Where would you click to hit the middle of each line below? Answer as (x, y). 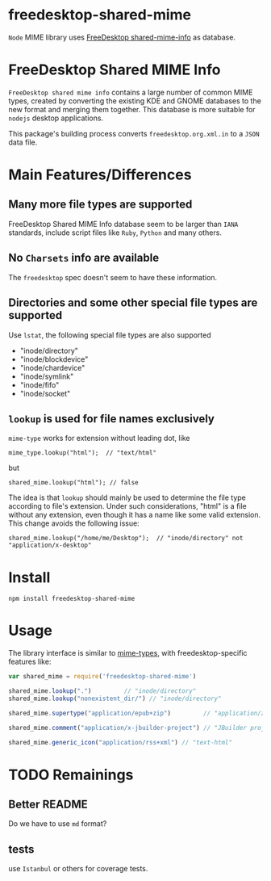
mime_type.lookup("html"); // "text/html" (83, 453)
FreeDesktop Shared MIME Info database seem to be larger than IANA (123, 224)
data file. (23, 142)
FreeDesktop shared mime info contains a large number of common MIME (131, 92)
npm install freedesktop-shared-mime (72, 599)
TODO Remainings (71, 775)
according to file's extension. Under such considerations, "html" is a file (128, 506)
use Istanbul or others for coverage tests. (78, 869)
